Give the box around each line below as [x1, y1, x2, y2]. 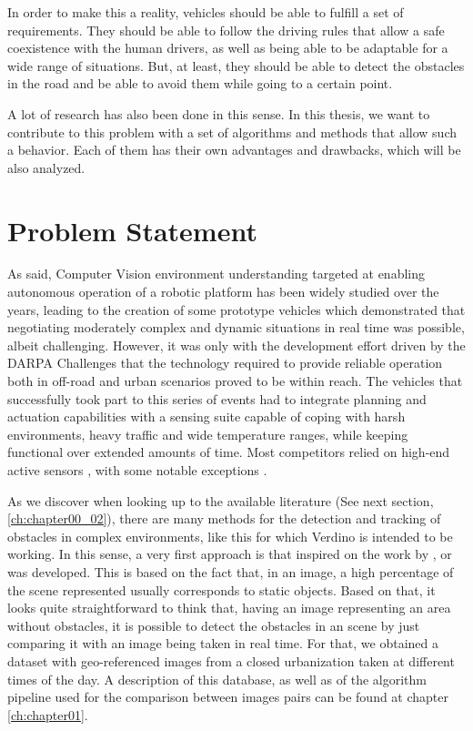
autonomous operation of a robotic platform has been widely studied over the [7, 282, 439, 301]
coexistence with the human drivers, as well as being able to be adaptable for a [7, 38, 448, 57]
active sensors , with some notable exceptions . [7, 461, 267, 479]
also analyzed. [7, 157, 86, 177]
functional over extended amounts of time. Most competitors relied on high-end [7, 442, 450, 462]
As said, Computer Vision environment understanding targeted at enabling [7, 264, 426, 283]
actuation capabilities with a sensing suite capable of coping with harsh [7, 407, 406, 426]
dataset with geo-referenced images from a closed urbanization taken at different [7, 651, 455, 670]
